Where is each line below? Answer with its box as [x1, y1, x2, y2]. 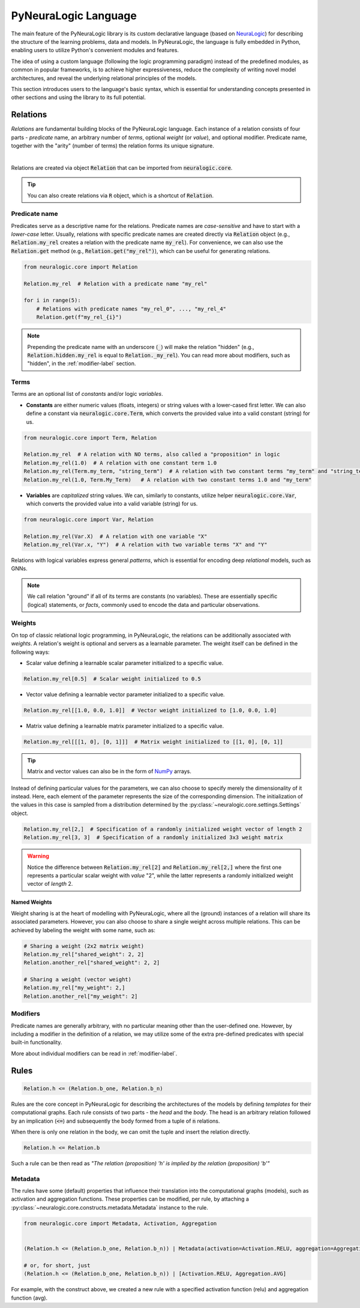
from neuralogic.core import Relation [23, 263, 138, 270]
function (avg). [11, 1294, 48, 1301]
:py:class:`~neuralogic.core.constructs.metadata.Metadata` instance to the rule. [11, 1204, 208, 1211]
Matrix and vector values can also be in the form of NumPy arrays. [27, 768, 191, 775]
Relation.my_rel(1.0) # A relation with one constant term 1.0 [23, 459, 217, 466]
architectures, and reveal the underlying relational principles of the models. [11, 74, 197, 82]
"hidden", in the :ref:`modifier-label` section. [27, 360, 136, 367]
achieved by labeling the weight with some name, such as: [11, 927, 155, 934]
